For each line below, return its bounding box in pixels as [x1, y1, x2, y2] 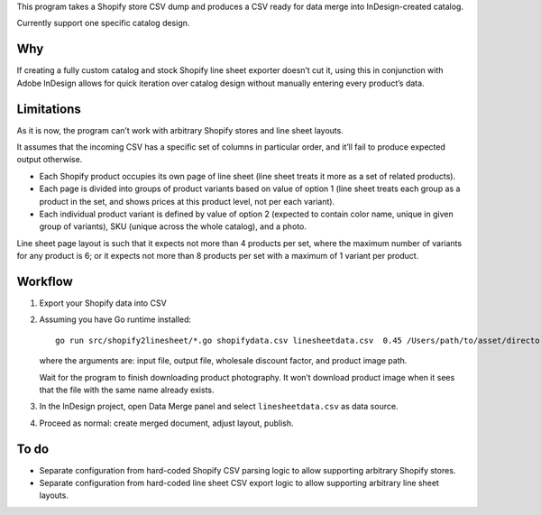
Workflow [16, 273, 74, 289]
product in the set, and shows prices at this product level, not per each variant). [39, 196, 335, 207]
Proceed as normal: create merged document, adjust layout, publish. [39, 418, 294, 428]
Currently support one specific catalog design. [16, 18, 190, 29]
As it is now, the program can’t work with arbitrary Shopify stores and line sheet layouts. [16, 124, 344, 135]
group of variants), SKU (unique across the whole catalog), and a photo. [39, 221, 307, 232]
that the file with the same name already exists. [39, 384, 215, 395]
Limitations [16, 101, 81, 116]
